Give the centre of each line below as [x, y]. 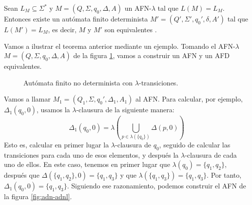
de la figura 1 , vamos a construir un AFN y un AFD [151, 55]
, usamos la [53, 110]
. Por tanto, [224, 175]
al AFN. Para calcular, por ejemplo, [189, 99]
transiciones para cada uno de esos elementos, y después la [91, 154]
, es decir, [62, 29]
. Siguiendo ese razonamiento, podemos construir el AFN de [156, 186]
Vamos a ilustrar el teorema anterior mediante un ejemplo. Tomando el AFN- [120, 46]
